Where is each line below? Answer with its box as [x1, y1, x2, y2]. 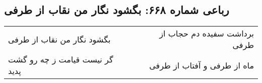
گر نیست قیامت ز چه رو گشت [8, 53, 113, 65]
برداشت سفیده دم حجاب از [159, 27, 254, 39]
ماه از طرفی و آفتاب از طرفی [149, 59, 254, 71]
